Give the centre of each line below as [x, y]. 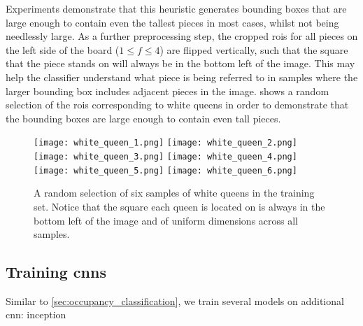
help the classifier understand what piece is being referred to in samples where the [182, 77]
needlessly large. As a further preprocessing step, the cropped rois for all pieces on [182, 36]
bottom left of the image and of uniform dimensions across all [166, 220]
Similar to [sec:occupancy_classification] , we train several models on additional [175, 300]
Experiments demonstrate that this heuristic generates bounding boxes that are [176, 8]
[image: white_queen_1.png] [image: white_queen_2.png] [165, 143]
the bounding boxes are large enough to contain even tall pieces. [143, 118]
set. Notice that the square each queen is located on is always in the [179, 206]
